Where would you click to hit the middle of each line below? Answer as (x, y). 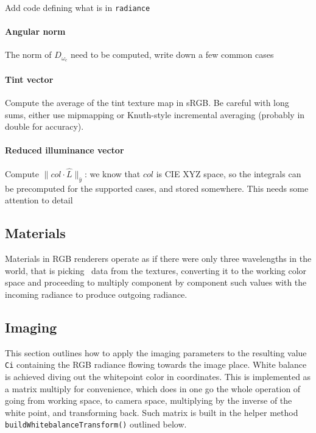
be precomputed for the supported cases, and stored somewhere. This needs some (157, 188)
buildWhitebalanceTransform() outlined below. (96, 424)
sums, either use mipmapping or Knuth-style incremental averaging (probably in (155, 114)
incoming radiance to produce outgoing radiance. (96, 294)
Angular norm (35, 31)
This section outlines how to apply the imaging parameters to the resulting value (156, 352)
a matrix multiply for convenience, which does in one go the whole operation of (153, 388)
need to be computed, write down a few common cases (172, 55)
